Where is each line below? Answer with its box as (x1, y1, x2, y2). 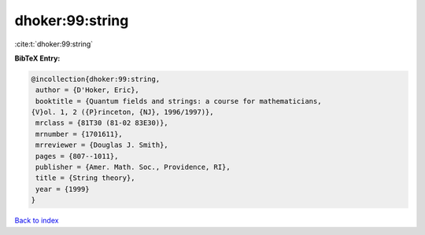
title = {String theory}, (35, 174, 135, 182)
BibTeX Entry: (14, 53, 61, 63)
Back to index (14, 216, 59, 226)
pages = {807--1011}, (35, 152, 119, 160)
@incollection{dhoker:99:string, (31, 75, 161, 83)
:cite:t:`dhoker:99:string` (14, 39, 94, 49)
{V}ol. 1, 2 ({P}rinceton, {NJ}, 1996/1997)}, (31, 108, 214, 117)
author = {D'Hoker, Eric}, (35, 86, 139, 94)
